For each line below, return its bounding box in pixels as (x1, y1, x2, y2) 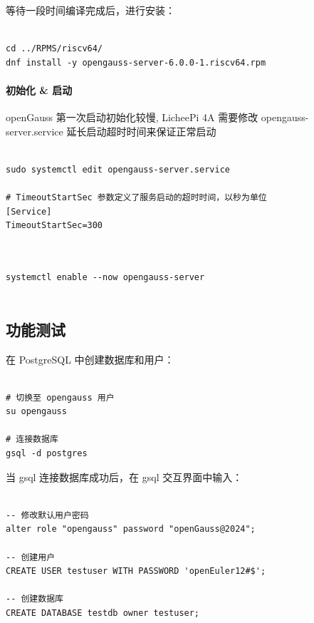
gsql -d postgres (6, 448, 88, 459)
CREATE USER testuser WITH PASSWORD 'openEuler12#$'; (6, 566, 266, 577)
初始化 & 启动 (6, 82, 73, 97)
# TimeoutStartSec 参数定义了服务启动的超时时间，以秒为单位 (6, 192, 267, 203)
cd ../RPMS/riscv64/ (6, 43, 103, 54)
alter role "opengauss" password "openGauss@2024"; (6, 524, 256, 535)
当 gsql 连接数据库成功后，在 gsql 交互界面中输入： (6, 469, 243, 484)
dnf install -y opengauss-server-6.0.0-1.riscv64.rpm (6, 57, 266, 68)
